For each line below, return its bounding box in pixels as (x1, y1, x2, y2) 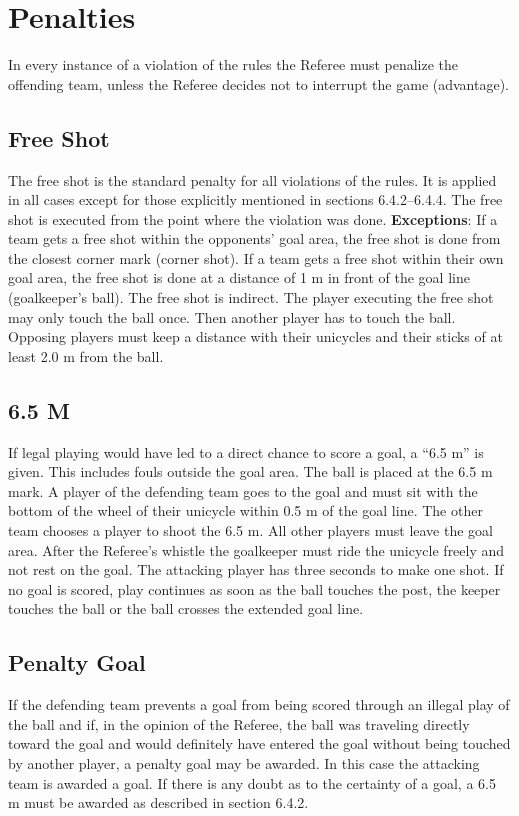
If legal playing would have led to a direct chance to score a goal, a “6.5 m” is (8, 441, 484, 462)
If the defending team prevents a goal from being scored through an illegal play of (8, 694, 510, 715)
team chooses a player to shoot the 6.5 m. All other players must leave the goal (8, 520, 493, 541)
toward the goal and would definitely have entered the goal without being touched (8, 733, 511, 754)
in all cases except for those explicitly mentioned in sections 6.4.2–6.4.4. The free (8, 189, 503, 210)
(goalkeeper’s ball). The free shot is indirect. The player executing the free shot (8, 287, 494, 308)
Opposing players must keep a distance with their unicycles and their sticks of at (8, 326, 503, 347)
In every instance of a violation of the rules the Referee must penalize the (8, 54, 459, 75)
